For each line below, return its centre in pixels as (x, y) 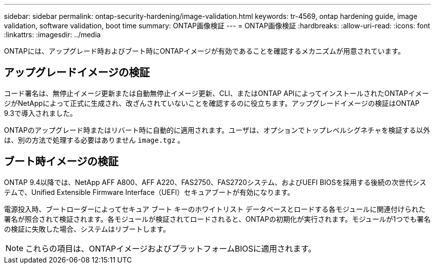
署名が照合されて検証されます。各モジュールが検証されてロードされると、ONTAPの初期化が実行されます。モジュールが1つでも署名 (217, 219)
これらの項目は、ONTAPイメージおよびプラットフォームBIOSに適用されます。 (171, 248)
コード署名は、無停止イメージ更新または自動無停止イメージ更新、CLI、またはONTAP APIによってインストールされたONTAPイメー (217, 93)
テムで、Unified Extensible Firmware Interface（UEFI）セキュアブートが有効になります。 (149, 192)
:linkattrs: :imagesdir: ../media (52, 35)
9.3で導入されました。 (40, 113)
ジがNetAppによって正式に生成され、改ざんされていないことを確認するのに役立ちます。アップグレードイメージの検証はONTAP (212, 103)
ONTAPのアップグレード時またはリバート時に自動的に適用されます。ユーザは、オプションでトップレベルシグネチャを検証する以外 (217, 130)
